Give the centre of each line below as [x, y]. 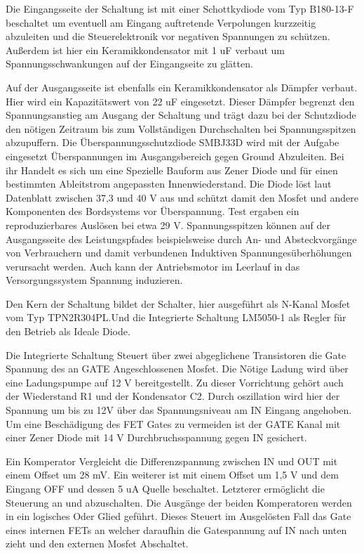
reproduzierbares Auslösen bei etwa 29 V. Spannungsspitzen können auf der [168, 225]
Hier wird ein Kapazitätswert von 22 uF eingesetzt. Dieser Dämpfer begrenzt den [180, 101]
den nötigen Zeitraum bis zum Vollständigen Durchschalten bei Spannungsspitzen [181, 128]
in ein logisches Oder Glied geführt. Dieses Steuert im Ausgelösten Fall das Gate [178, 516]
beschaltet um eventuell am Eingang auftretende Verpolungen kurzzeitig [161, 22]
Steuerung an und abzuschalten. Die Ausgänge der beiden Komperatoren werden [179, 502]
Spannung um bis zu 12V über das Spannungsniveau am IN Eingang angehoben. [179, 410]
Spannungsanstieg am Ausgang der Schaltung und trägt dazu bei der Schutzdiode [181, 115]
